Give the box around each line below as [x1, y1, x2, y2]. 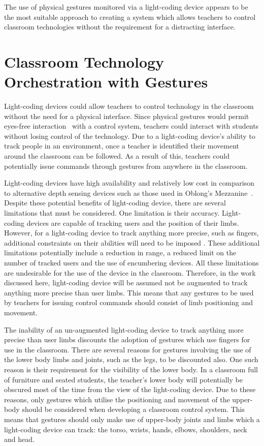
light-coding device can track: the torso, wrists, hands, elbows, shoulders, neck [4, 424, 247, 434]
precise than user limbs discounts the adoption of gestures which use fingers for [4, 334, 250, 345]
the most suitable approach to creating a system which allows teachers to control [4, 11, 256, 22]
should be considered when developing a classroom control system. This [22, 404, 245, 414]
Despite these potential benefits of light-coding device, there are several [4, 197, 226, 208]
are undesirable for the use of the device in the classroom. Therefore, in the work [4, 267, 256, 278]
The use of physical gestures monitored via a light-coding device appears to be [4, 2, 248, 12]
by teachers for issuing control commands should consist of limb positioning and [4, 297, 253, 308]
